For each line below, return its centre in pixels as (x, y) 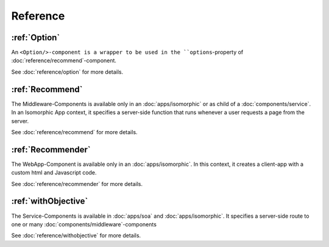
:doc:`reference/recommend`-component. (64, 60)
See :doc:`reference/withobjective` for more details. (76, 235)
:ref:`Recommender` (51, 149)
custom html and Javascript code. (54, 173)
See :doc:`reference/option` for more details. (67, 72)
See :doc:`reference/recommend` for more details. (74, 132)
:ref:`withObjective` (50, 201)
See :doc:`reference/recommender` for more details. (77, 184)
